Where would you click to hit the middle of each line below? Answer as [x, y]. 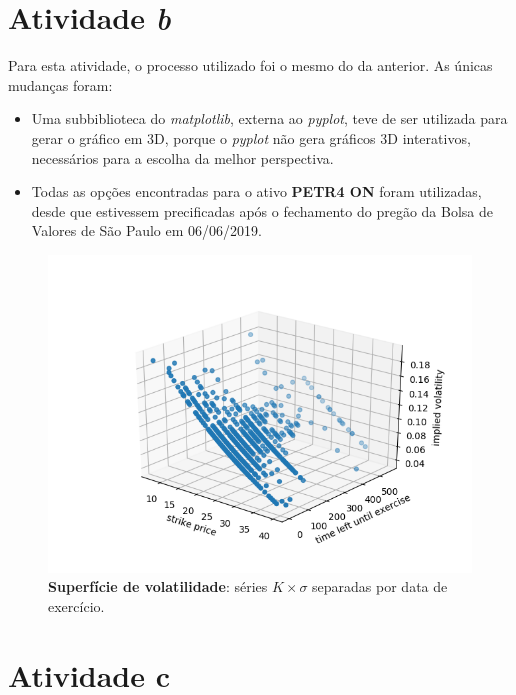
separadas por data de [380, 586]
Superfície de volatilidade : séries [158, 586]
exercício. [76, 606]
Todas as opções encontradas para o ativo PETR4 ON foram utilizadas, [256, 191]
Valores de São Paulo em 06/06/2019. [146, 230]
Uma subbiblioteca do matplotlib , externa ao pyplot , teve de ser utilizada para [269, 118]
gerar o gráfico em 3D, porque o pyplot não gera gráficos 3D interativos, [251, 137]
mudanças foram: [60, 84]
